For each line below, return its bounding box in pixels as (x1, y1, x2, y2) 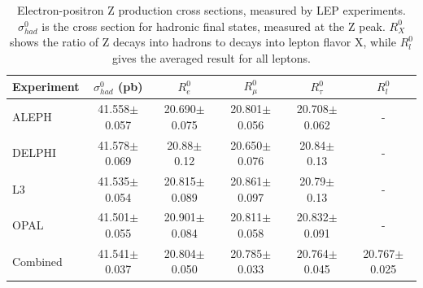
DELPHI (12, 144, 57, 161)
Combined (12, 252, 63, 269)
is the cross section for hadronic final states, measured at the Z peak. (41, 17, 386, 34)
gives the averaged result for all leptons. (112, 49, 311, 66)
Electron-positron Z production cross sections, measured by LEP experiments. (17, 2, 406, 18)
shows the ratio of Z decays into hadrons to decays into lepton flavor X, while (10, 33, 396, 50)
